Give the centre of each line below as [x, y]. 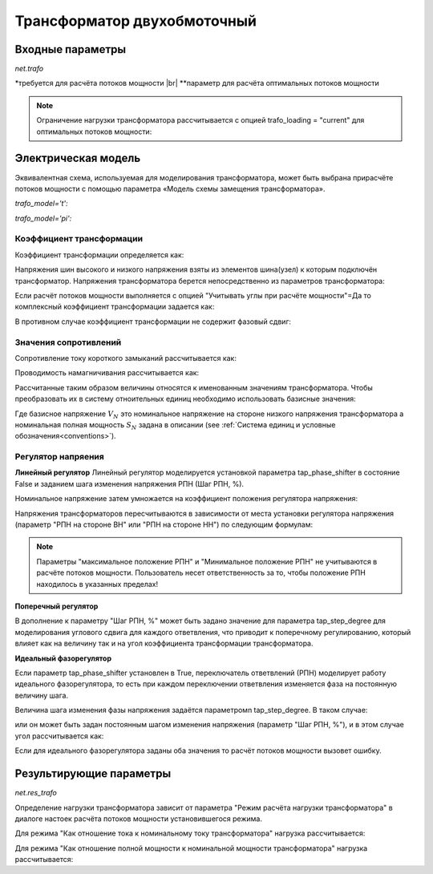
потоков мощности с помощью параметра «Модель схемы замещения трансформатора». [170, 188]
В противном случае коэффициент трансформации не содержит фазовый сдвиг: [153, 322]
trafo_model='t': [41, 204]
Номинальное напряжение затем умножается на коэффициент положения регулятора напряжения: [186, 499]
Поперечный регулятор [57, 606]
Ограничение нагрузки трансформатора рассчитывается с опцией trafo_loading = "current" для [200, 120]
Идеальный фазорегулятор [63, 658]
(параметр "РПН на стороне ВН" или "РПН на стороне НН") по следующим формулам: [164, 524]
